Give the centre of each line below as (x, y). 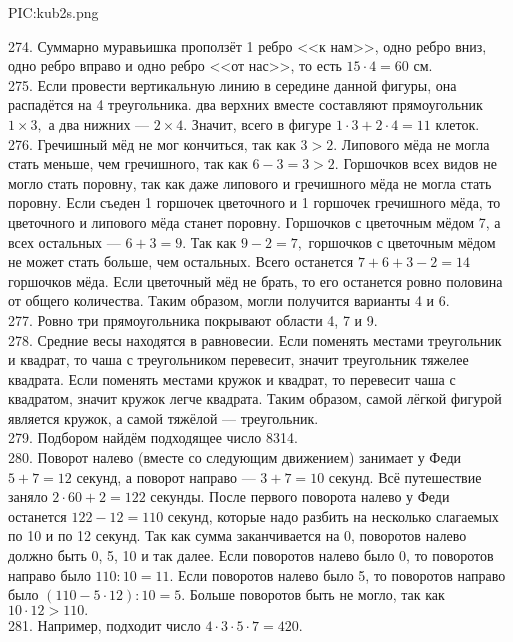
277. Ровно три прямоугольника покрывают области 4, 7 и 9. (193, 319)
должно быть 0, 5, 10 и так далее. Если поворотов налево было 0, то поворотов (251, 555)
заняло (28, 496)
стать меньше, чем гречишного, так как (128, 163)
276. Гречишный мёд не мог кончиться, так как (152, 143)
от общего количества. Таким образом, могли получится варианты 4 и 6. (229, 300)
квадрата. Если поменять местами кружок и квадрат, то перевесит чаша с (232, 378)
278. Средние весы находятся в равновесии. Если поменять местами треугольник (255, 339)
